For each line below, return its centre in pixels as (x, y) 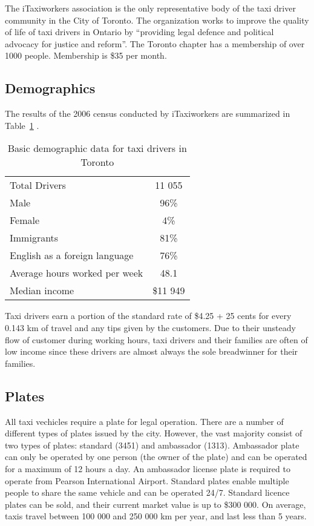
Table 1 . (22, 125)
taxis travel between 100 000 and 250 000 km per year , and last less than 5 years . (156, 516)
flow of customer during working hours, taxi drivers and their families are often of (156, 339)
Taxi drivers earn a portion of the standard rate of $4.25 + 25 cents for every (148, 316)
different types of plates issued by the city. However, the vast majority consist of (154, 433)
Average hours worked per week (77, 273)
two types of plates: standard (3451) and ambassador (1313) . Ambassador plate (152, 445)
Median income (42, 291)
